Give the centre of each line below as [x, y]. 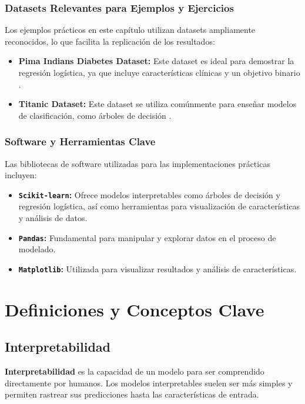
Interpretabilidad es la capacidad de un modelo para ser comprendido [135, 371]
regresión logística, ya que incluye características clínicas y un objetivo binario [159, 72]
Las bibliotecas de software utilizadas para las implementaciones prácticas [138, 163]
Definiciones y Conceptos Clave [135, 309]
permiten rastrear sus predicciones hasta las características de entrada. [132, 394]
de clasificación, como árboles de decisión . [95, 115]
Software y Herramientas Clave [80, 141]
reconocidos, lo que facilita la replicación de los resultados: [110, 41]
